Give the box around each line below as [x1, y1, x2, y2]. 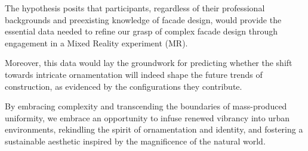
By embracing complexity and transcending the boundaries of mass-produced [5, 100, 287, 112]
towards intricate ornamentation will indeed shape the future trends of [5, 68, 263, 80]
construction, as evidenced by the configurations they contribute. [5, 80, 242, 92]
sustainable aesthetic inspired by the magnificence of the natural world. [5, 134, 266, 147]
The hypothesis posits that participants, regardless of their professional [5, 2, 265, 14]
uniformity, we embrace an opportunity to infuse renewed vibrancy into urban [5, 111, 290, 124]
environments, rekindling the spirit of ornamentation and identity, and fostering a [5, 123, 303, 136]
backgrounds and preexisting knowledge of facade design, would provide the [5, 13, 282, 26]
